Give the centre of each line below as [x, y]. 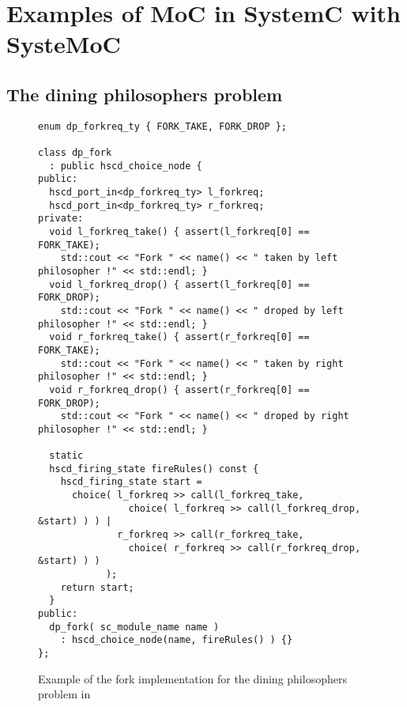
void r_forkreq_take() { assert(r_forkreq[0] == [179, 337]
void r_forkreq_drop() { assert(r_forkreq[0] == [179, 389]
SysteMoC [64, 44]
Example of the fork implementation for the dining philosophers [192, 678]
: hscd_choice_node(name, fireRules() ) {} [177, 640]
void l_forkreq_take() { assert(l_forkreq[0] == [179, 232]
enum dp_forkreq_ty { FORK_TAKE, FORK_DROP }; [162, 126]
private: [61, 219]
